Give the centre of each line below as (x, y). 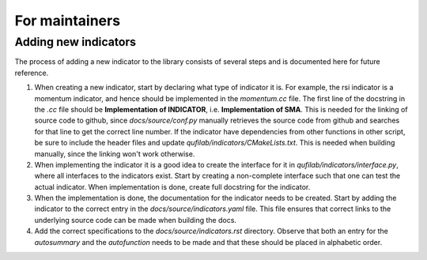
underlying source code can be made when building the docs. (136, 220)
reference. (32, 73)
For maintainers (68, 21)
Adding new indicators (76, 42)
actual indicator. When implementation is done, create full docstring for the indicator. (172, 187)
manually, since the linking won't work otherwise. (115, 153)
